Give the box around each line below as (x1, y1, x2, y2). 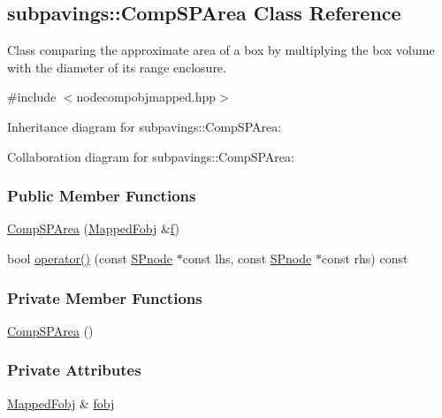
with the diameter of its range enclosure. (7, 57, 226, 76)
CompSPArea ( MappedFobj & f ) (7, 219, 179, 238)
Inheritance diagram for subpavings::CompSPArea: (7, 117, 282, 135)
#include (7, 87, 57, 106)
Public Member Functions (7, 185, 196, 207)
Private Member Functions (7, 286, 202, 308)
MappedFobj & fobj (7, 393, 115, 412)
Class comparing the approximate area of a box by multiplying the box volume (7, 41, 435, 59)
